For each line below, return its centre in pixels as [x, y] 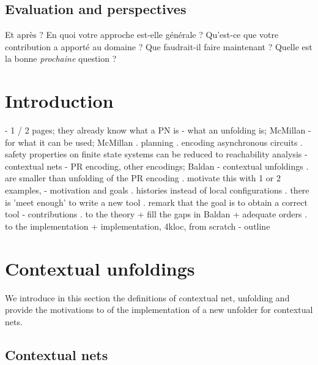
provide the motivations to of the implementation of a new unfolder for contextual [159, 310]
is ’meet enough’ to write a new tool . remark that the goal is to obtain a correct [156, 202]
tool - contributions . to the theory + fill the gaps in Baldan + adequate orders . [156, 214]
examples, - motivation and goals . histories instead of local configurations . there [157, 190]
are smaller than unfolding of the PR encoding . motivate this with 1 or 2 [143, 178]
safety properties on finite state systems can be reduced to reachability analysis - [156, 154]
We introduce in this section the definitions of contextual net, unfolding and [147, 297]
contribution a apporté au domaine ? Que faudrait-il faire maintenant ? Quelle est [159, 46]
